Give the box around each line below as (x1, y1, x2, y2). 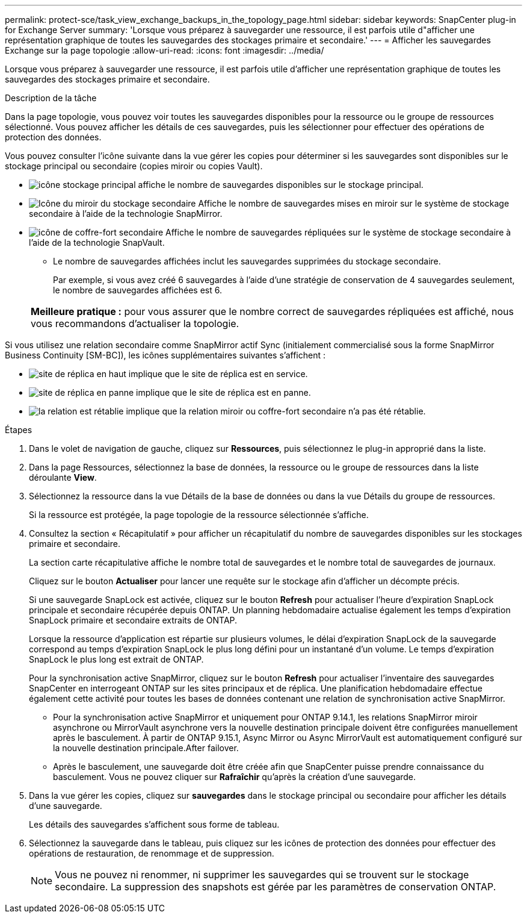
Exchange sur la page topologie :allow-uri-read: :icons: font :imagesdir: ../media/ (5, 45, 324, 55)
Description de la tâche (5, 93, 97, 103)
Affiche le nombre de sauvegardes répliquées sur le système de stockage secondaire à (165, 227, 511, 237)
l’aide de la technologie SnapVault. (29, 237, 165, 248)
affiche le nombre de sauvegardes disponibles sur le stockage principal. (138, 180, 424, 190)
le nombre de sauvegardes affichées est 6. (53, 285, 222, 295)
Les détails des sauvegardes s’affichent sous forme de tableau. (29, 819, 280, 829)
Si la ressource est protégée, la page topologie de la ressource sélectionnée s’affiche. (29, 510, 369, 520)
